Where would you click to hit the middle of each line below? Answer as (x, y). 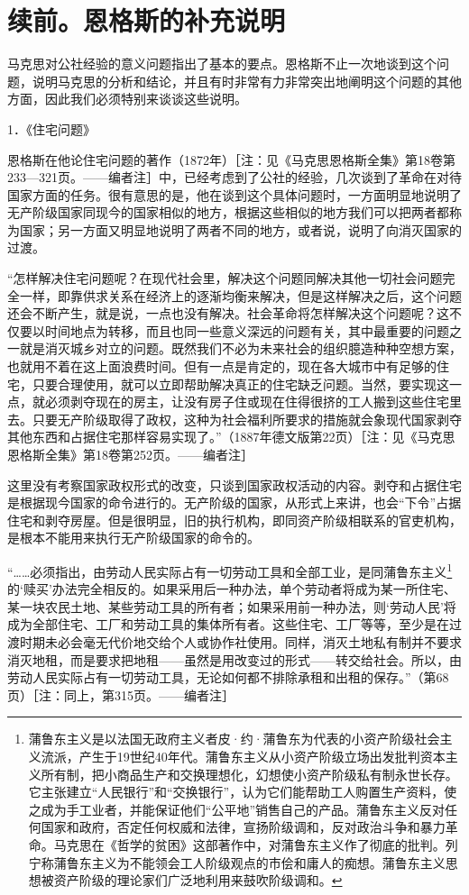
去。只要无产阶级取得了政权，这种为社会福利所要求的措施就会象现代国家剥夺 (234, 419)
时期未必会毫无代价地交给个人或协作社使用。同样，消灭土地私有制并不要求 (240, 642)
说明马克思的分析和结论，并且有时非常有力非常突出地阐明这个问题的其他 (247, 81)
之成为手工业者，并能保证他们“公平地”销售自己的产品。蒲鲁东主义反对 (237, 809)
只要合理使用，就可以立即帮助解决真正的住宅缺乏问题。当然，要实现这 (240, 384)
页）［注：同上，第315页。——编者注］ (121, 694)
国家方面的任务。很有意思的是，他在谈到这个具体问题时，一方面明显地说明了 (234, 194)
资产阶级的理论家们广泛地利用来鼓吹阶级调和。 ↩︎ (198, 880)
